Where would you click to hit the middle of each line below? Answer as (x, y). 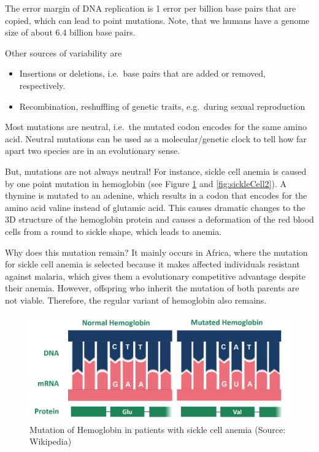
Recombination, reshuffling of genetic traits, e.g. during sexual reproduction (162, 106)
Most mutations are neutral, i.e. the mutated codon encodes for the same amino (156, 127)
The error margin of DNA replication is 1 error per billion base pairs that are (151, 8)
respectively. (42, 85)
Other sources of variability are (63, 52)
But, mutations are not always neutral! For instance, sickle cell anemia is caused (156, 171)
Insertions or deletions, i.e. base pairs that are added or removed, (142, 73)
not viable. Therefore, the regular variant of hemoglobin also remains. (136, 300)
